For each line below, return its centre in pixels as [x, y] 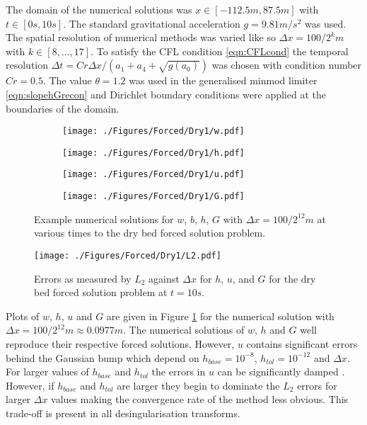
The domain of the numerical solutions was [99, 9]
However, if [30, 385]
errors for [317, 385]
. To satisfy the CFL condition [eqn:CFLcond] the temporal [220, 51]
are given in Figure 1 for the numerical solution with [220, 316]
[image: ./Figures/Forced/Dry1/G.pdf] [153, 197]
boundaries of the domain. [63, 108]
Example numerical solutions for [104, 219]
